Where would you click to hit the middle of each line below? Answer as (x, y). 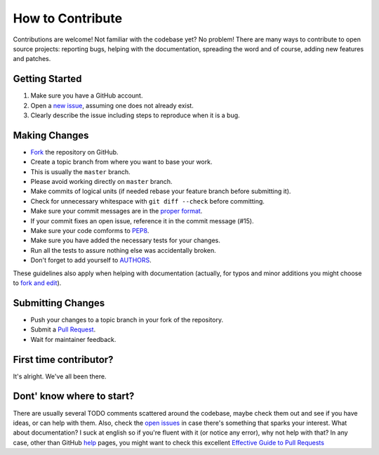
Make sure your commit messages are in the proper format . (117, 211)
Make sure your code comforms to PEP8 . (90, 231)
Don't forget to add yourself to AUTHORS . (91, 261)
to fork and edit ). (37, 283)
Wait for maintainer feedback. (73, 339)
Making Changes (51, 135)
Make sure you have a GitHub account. (87, 95)
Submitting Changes (59, 303)
